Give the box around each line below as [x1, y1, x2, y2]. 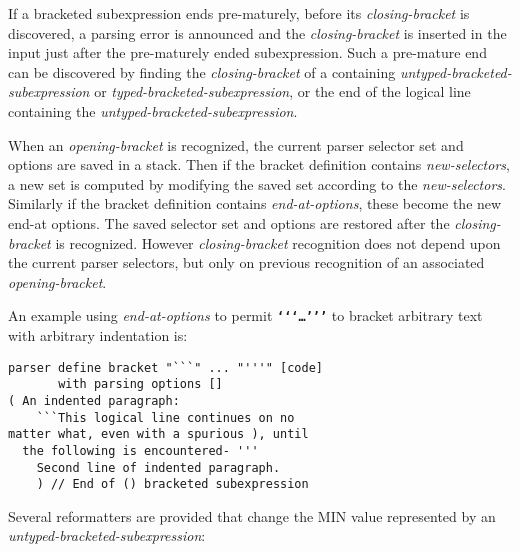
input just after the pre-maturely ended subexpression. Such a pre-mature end [8, 42, 487, 63]
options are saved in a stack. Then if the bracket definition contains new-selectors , [8, 154, 510, 175]
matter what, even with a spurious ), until [8, 427, 309, 442]
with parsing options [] [58, 377, 223, 392]
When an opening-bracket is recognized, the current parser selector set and [8, 134, 464, 155]
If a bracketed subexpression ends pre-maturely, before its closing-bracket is [8, 3, 470, 23]
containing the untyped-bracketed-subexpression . [8, 100, 298, 121]
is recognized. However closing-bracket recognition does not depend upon [55, 232, 501, 253]
